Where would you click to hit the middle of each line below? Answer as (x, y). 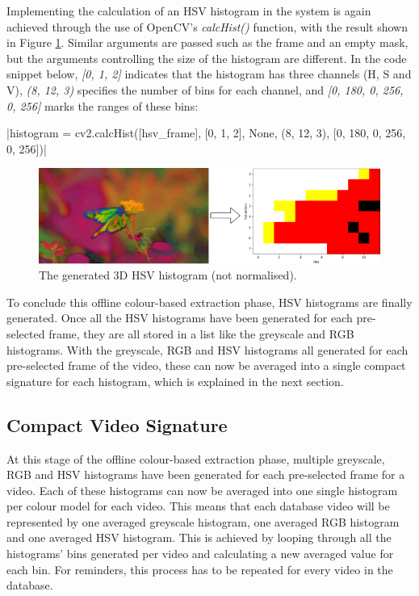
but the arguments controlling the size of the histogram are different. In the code (207, 58)
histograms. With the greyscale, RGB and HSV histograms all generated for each (207, 349)
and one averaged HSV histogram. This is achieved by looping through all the (199, 537)
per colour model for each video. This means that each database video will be (198, 506)
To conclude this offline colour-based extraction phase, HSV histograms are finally (209, 302)
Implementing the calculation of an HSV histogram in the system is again (189, 10)
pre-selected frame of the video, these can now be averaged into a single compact (206, 365)
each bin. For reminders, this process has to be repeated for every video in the (200, 569)
